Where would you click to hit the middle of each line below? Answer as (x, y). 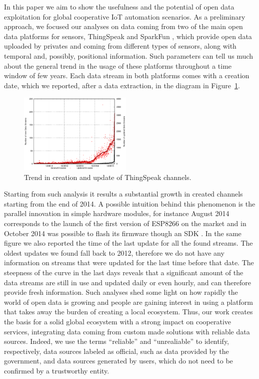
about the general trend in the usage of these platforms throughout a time (118, 65)
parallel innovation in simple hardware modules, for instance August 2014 (117, 213)
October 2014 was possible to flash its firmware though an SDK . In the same (123, 233)
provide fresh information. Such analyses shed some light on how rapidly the (121, 292)
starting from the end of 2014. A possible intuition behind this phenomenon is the (130, 203)
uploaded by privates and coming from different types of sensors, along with (120, 46)
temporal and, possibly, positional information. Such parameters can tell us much (128, 55)
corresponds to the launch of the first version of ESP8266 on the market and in (125, 223)
